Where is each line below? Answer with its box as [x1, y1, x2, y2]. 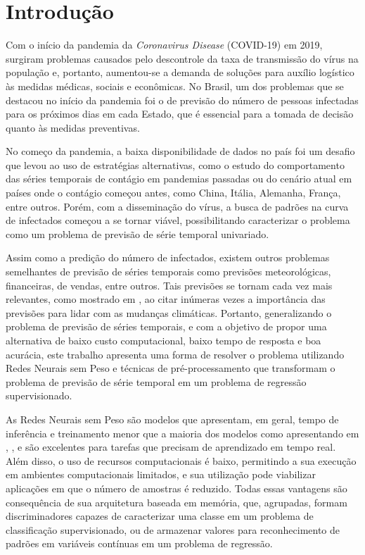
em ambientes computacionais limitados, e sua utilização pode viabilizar [6, 467, 316, 482]
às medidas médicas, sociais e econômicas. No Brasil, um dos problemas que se [6, 78, 344, 93]
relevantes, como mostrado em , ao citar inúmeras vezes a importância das [6, 292, 326, 306]
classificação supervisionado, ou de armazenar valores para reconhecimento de [6, 522, 340, 537]
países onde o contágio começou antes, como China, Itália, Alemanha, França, [6, 185, 341, 200]
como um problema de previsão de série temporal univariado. [6, 226, 269, 241]
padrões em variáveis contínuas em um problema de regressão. [6, 536, 273, 551]
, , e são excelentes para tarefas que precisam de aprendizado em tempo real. [6, 439, 336, 454]
